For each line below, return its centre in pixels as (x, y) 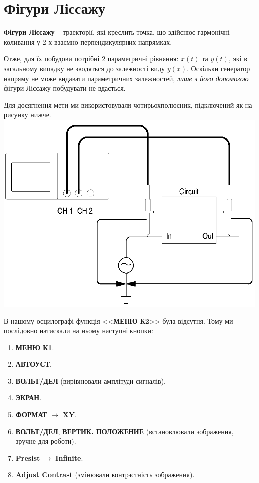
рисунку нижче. (28, 115)
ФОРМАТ (31, 414)
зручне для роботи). (46, 441)
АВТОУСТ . (34, 364)
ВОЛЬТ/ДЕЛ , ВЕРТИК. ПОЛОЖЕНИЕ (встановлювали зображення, (125, 431)
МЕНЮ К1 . (35, 347)
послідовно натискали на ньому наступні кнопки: (79, 331)
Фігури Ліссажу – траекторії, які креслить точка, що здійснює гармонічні (117, 32)
